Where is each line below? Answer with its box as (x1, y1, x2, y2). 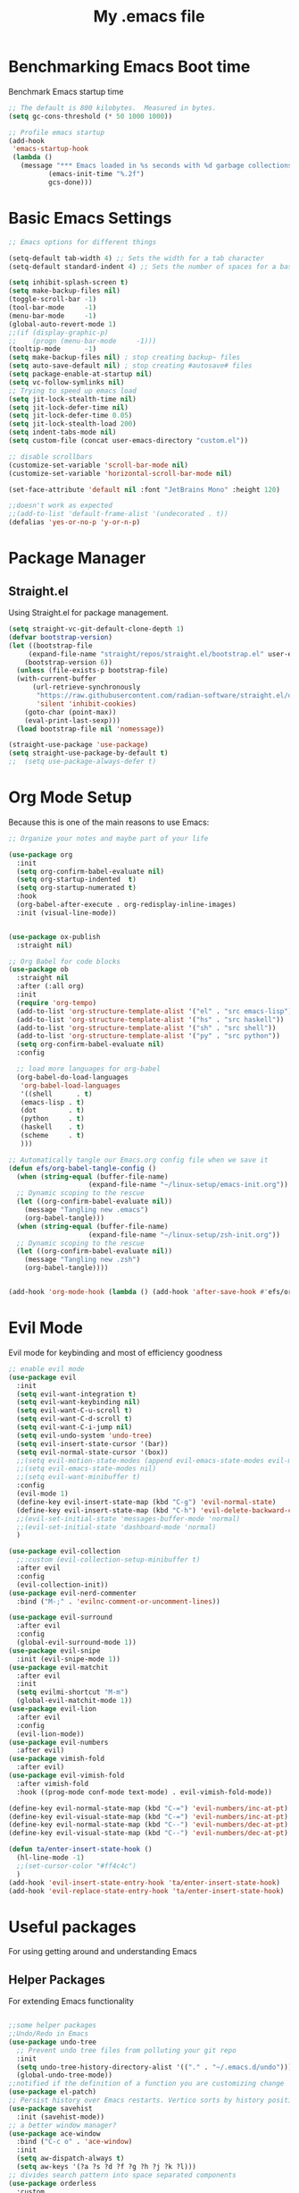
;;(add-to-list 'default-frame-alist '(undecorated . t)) (8, 510, 228, 519)
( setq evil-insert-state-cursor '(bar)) (16, 1439, 169, 1448)
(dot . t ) (20, 1106, 86, 1115)
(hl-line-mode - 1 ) (16, 1853, 86, 1862)
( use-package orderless (8, 2179, 97, 2188)
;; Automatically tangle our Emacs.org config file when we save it (8, 1156, 269, 1164)
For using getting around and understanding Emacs (8, 1946, 197, 1957)
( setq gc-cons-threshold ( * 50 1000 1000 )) (8, 112, 173, 121)
